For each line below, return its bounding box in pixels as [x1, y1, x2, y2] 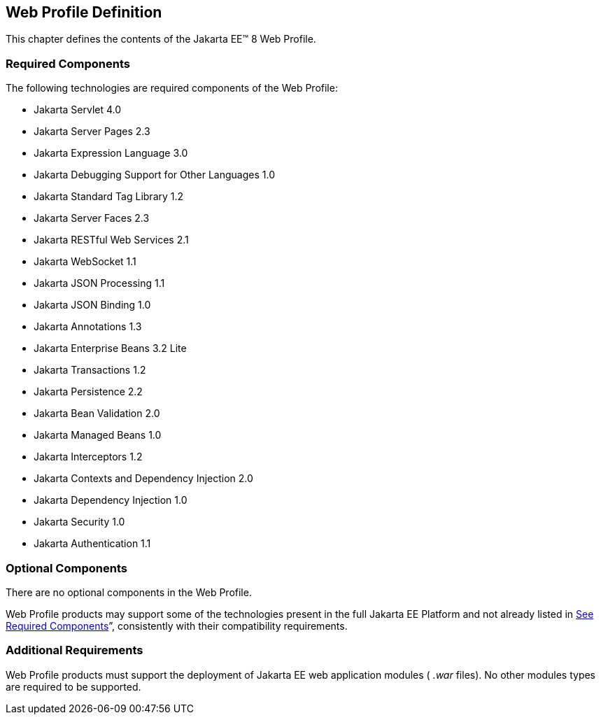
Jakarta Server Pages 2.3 [34, 125, 150, 138]
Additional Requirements [6, 643, 143, 658]
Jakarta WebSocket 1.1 [34, 255, 136, 268]
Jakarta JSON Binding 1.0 [34, 299, 151, 311]
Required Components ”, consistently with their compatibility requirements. [6, 619, 348, 632]
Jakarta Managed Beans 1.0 [34, 429, 162, 442]
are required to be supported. [6, 680, 141, 693]
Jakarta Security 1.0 [34, 516, 125, 528]
